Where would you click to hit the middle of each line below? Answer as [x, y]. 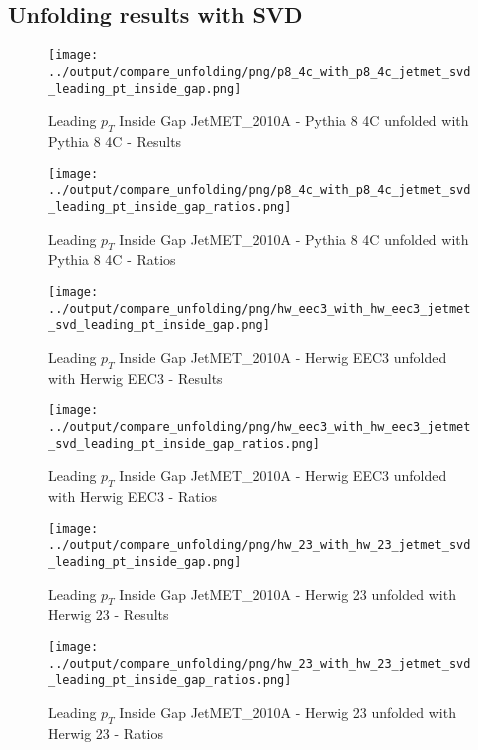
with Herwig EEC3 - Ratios [133, 496]
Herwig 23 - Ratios [106, 732]
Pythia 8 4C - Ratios [112, 259]
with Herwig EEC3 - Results [135, 377]
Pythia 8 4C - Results [115, 140]
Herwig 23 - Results [108, 614]
